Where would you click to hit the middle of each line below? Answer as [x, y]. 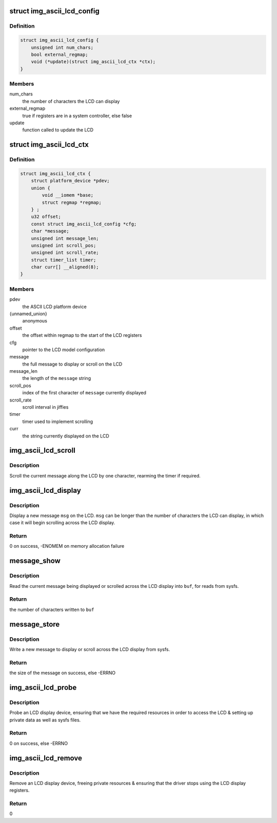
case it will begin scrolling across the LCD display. [62, 523]
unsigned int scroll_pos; [64, 245]
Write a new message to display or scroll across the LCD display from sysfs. [90, 649]
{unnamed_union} [28, 314]
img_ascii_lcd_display [45, 490]
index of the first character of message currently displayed [84, 393]
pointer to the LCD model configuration [64, 350]
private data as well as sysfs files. [45, 720]
